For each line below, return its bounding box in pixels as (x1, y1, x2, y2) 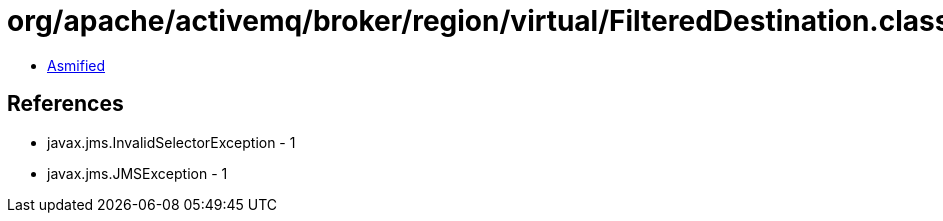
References (7, 91, 124, 117)
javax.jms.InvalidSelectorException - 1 (47, 133, 296, 151)
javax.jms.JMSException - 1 (47, 164, 228, 182)
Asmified (47, 56, 106, 74)
